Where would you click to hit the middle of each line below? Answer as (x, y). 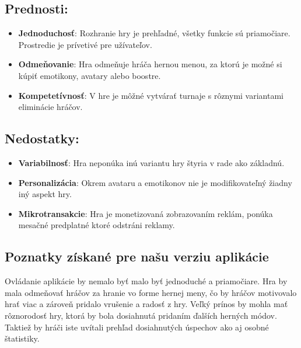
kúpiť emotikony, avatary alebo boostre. (90, 75)
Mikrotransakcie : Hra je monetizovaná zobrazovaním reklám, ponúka (146, 213)
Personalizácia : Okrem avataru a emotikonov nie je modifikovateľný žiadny (155, 182)
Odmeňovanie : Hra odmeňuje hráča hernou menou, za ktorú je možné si (150, 64)
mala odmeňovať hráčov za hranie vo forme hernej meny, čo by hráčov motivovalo (151, 292)
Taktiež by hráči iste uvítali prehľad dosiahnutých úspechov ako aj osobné (137, 327)
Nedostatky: (42, 138)
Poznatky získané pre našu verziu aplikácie (137, 256)
